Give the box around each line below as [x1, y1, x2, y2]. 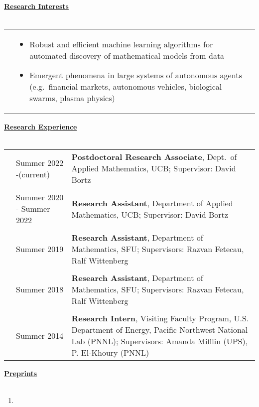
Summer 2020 [16, 191, 64, 203]
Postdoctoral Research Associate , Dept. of [71, 151, 237, 163]
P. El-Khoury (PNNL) [71, 347, 149, 359]
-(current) [16, 168, 50, 180]
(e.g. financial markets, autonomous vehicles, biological [29, 81, 222, 93]
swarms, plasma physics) [29, 92, 115, 104]
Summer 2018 [16, 283, 64, 295]
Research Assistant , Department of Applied [71, 197, 233, 209]
